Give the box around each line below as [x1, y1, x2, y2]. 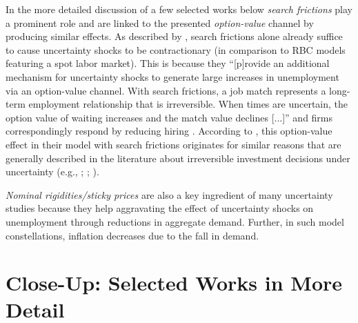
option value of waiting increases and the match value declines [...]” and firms [6, 110, 333, 124]
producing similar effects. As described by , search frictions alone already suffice [6, 29, 343, 43]
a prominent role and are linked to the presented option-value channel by [6, 15, 314, 30]
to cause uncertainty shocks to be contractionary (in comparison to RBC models [6, 42, 346, 57]
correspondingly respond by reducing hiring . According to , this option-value [6, 124, 332, 138]
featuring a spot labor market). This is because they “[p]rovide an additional [6, 56, 330, 70]
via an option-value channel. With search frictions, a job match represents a [6, 83, 326, 97]
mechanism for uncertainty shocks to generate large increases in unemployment [6, 69, 339, 84]
